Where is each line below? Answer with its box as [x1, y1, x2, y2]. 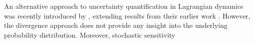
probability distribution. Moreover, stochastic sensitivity [4, 29, 175, 40]
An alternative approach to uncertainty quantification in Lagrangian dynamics [4, 1, 244, 11]
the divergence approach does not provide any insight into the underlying [4, 20, 228, 30]
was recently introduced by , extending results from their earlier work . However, [4, 10, 251, 21]
